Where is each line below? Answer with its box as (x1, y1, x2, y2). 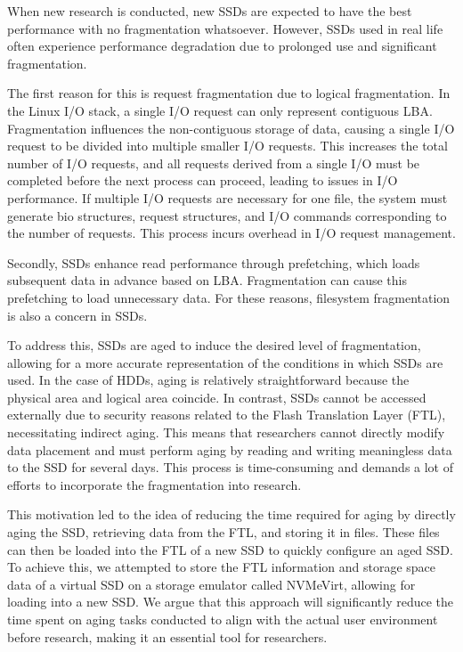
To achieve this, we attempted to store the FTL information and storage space (7, 558, 436, 576)
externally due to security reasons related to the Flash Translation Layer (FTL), (7, 405, 446, 424)
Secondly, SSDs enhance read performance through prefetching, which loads (7, 253, 420, 272)
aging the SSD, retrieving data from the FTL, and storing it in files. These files (7, 523, 440, 542)
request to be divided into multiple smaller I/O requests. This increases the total (7, 136, 448, 155)
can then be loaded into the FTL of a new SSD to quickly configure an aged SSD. (7, 540, 453, 558)
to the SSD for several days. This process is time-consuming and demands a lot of (7, 458, 454, 477)
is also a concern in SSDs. (7, 306, 148, 324)
